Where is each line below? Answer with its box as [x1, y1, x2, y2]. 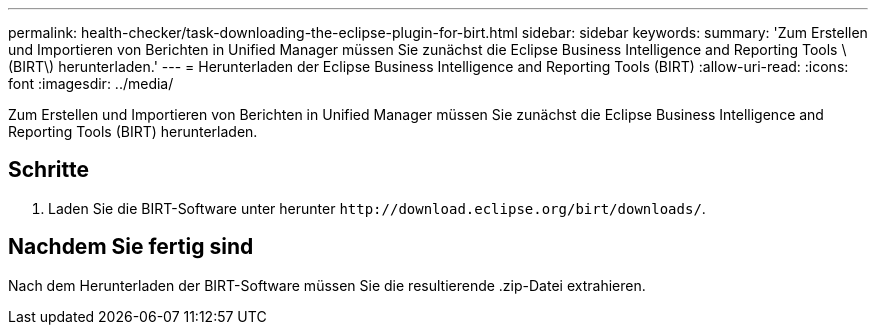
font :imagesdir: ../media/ [8, 75, 174, 92]
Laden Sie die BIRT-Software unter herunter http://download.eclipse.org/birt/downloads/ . [48, 199, 706, 217]
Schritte [8, 157, 89, 183]
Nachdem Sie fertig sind [8, 234, 254, 260]
